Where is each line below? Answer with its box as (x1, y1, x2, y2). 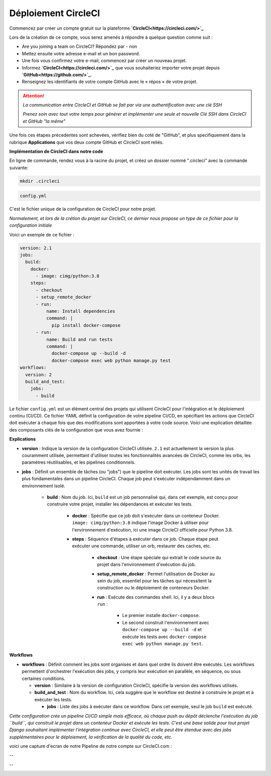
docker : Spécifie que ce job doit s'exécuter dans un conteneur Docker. (72, 512, 220, 519)
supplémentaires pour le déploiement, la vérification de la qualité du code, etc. (9, 734, 173, 740)
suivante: (9, 164, 29, 170)
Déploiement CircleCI (9, 8, 100, 19)
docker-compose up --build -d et (122, 627, 202, 633)
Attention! (23, 93, 45, 99)
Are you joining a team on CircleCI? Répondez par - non (22, 43, 138, 50)
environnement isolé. (22, 483, 65, 489)
